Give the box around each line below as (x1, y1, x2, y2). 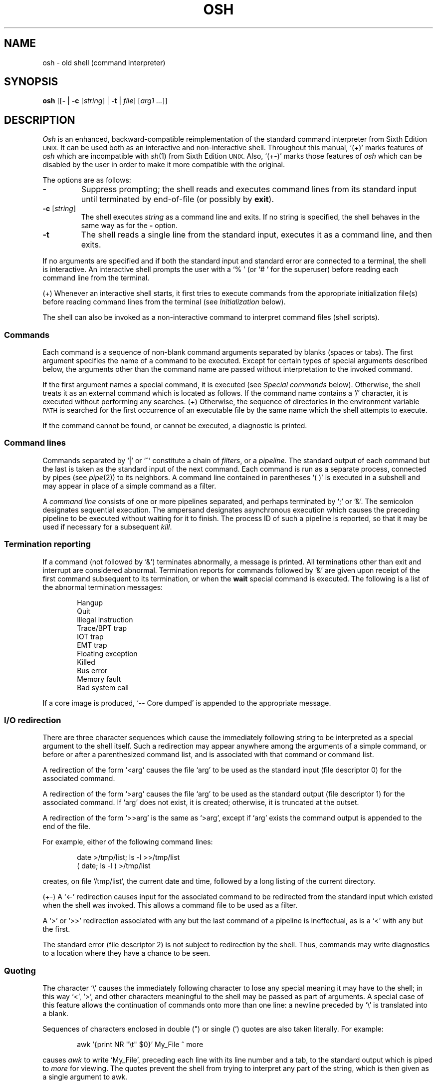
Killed (77, 657, 95, 666)
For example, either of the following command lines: (42, 837, 213, 846)
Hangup (77, 598, 103, 607)
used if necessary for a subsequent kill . (42, 522, 172, 531)
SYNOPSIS (4, 75, 58, 88)
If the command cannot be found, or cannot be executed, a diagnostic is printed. (42, 421, 307, 430)
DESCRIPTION (4, 113, 75, 126)
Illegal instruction (77, 615, 133, 624)
